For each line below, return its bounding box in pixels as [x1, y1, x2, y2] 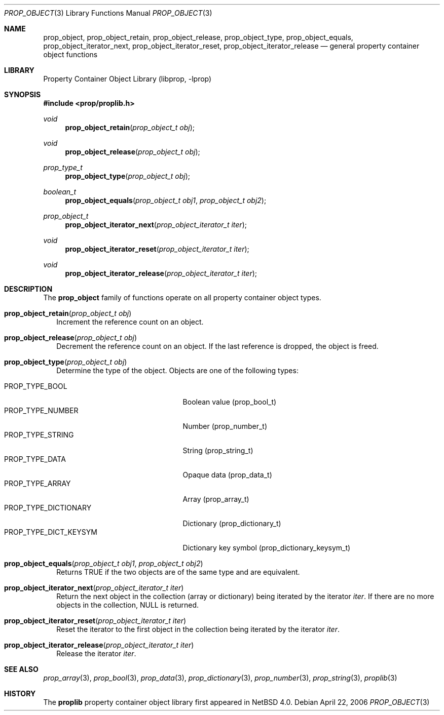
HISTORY [4, 689, 36, 698]
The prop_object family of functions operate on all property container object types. [43, 293, 321, 302]
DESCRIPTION [4, 285, 53, 293]
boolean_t [43, 187, 77, 196]
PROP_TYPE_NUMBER [4, 406, 79, 415]
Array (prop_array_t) [182, 495, 249, 503]
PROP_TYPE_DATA [4, 455, 66, 463]
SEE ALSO [4, 665, 39, 673]
